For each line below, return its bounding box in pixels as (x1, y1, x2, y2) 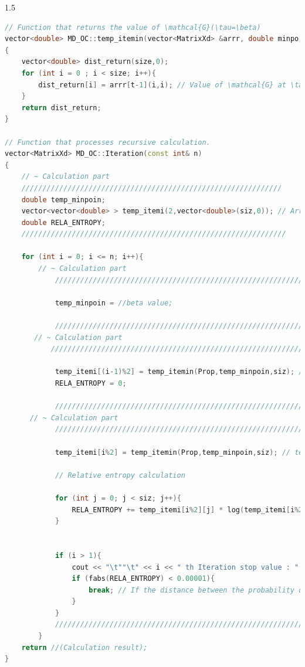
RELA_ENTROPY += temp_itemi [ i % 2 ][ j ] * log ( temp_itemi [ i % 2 (72, 505, 303, 514)
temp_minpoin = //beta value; (55, 298, 173, 307)
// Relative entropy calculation (55, 471, 185, 479)
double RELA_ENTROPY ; (21, 218, 106, 227)
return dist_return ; (21, 103, 101, 112)
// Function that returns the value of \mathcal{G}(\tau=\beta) (5, 23, 261, 32)
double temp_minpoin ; (21, 195, 106, 204)
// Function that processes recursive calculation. (5, 138, 211, 147)
